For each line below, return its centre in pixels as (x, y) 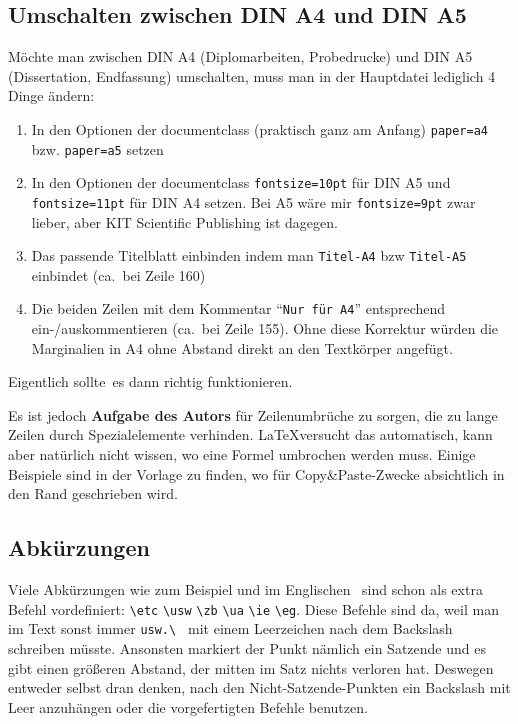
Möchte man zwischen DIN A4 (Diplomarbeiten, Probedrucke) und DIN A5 (240, 56)
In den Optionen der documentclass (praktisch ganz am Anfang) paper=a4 (260, 128)
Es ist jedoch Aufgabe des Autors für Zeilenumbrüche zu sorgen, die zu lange (253, 414)
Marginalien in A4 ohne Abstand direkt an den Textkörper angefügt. (242, 347)
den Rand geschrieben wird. (93, 493)
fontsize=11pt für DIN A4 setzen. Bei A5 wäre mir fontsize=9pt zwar (253, 201)
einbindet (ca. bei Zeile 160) (118, 274)
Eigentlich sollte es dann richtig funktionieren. (150, 381)
